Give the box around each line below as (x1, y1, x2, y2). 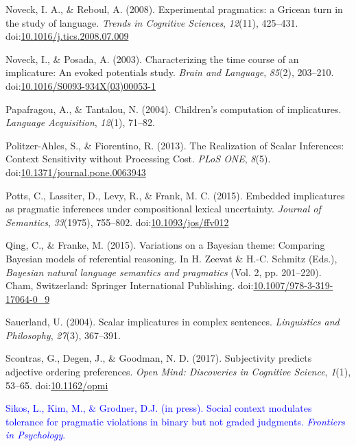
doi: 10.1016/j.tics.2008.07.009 (5, 29, 129, 43)
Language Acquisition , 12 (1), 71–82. (5, 115, 155, 129)
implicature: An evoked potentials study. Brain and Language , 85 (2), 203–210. (5, 65, 334, 79)
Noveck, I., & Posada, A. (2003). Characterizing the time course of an (5, 51, 299, 66)
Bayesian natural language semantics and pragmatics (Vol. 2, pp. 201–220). (5, 264, 322, 279)
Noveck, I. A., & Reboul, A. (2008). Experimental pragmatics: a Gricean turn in (5, 2, 343, 16)
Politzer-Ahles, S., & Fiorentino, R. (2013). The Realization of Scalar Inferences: (5, 138, 344, 152)
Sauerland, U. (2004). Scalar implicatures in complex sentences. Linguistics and (5, 314, 340, 329)
